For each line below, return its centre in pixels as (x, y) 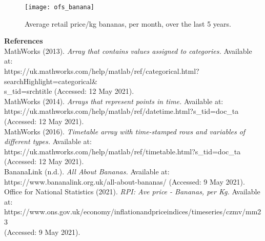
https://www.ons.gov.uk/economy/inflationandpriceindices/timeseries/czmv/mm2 (133, 212)
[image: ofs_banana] (60, 7)
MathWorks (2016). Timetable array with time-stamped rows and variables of (125, 131)
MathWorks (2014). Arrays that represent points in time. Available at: (114, 101)
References (24, 41)
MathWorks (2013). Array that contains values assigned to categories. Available (128, 51)
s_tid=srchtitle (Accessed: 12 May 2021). (69, 91)
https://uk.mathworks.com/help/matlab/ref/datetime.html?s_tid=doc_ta (121, 111)
